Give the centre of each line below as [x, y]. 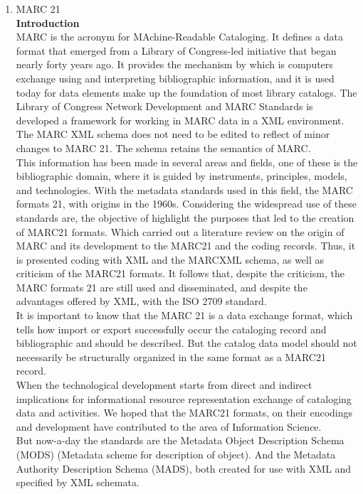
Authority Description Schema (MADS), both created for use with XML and [184, 468]
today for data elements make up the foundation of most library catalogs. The [186, 92]
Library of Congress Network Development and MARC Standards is [164, 106]
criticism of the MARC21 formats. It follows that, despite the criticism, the [180, 273]
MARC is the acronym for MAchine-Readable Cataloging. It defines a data [179, 37]
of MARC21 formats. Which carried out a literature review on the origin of [180, 231]
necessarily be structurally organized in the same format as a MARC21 [171, 356]
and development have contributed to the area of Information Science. [169, 426]
